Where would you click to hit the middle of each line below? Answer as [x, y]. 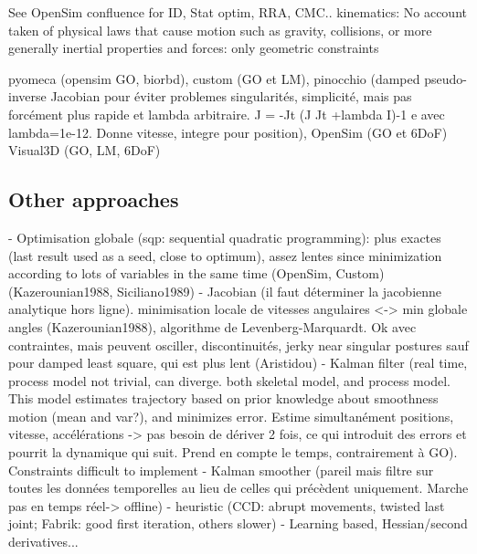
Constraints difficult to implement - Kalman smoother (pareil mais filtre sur [221, 470]
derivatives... [43, 542]
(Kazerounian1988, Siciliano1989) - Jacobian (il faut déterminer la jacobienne [225, 291]
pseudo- [445, 78]
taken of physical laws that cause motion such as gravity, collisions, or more [220, 30]
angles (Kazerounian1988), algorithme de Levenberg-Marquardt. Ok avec [212, 326]
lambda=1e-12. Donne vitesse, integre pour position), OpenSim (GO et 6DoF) [228, 132]
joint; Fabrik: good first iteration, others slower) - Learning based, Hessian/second [238, 523]
